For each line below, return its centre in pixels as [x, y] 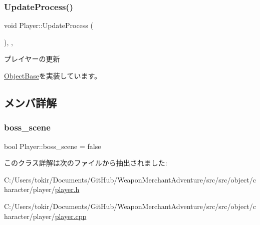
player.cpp [71, 216]
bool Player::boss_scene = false [53, 146]
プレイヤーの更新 [32, 59]
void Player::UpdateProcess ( [49, 25]
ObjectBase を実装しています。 [53, 75]
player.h [67, 189]
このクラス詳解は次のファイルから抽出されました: [86, 163]
